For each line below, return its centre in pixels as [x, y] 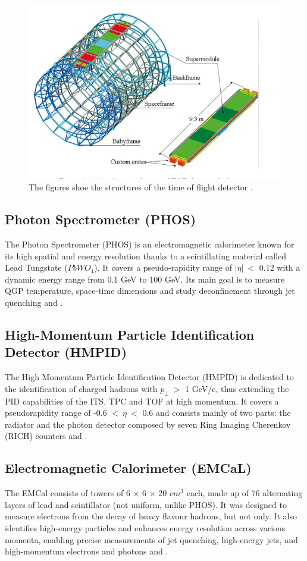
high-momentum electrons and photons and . [87, 551]
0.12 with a [280, 267]
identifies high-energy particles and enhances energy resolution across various [145, 528]
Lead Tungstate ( [36, 267]
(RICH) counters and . [46, 436]
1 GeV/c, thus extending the [237, 388]
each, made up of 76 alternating [245, 493]
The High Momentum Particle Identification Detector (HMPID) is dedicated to [149, 377]
